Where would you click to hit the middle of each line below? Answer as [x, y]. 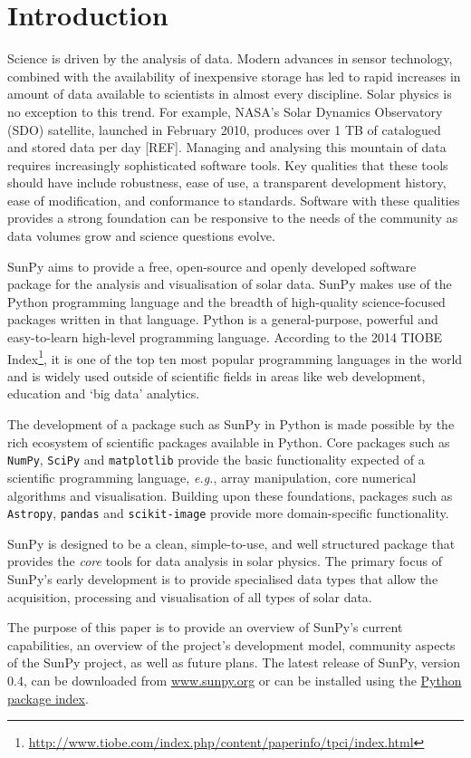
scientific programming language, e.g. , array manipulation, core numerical [212, 477]
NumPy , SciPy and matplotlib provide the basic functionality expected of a [216, 460]
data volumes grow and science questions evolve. [141, 236]
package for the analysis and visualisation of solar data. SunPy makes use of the [230, 284]
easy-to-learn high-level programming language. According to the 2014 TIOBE [225, 337]
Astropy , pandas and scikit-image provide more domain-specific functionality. [228, 513]
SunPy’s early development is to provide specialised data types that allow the [223, 578]
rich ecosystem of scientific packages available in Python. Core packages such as [229, 441]
